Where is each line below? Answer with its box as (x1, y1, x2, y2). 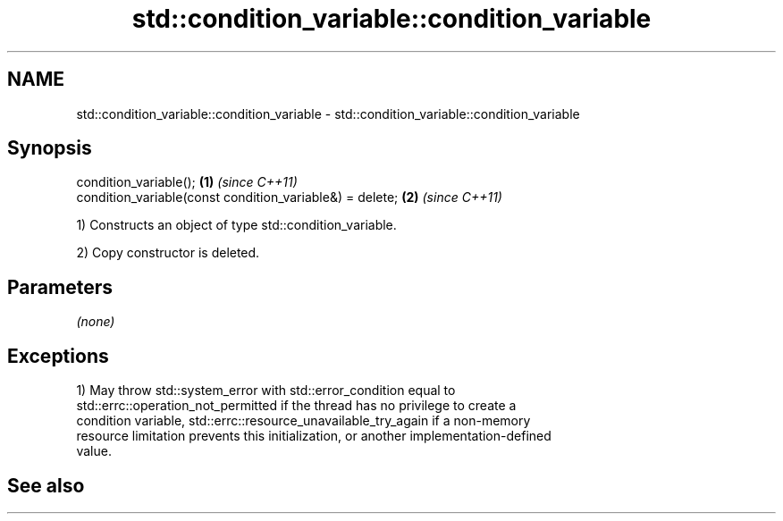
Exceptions (7, 344, 109, 367)
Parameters (7, 275, 113, 298)
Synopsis (7, 137, 92, 160)
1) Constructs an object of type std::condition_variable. (76, 217, 397, 233)
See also (7, 474, 85, 497)
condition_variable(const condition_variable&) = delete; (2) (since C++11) (76, 189, 502, 206)
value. (76, 443, 112, 459)
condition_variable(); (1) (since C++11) (76, 174, 298, 190)
